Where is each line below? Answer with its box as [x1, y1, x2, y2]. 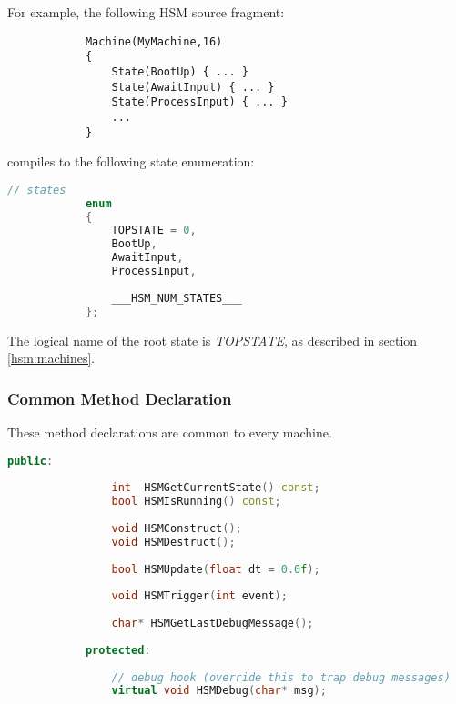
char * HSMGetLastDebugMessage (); [111, 617, 314, 630]
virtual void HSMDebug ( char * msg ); [111, 684, 327, 698]
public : [7, 454, 54, 468]
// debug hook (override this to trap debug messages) [111, 670, 451, 684]
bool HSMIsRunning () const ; [111, 495, 281, 508]
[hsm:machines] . [7, 348, 96, 367]
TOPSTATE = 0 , [111, 224, 197, 237]
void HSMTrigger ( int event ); [111, 589, 288, 603]
